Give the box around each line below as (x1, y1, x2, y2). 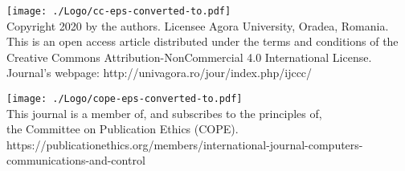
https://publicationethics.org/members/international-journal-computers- (6, 136, 363, 153)
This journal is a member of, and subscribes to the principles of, (6, 104, 322, 121)
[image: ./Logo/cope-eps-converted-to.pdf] (6, 93, 243, 105)
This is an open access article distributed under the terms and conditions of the (6, 33, 399, 50)
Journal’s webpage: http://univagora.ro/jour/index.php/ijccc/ (6, 64, 313, 81)
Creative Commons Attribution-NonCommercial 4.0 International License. (6, 48, 372, 65)
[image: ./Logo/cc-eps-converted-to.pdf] (6, 6, 231, 17)
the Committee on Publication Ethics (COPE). (6, 120, 239, 137)
